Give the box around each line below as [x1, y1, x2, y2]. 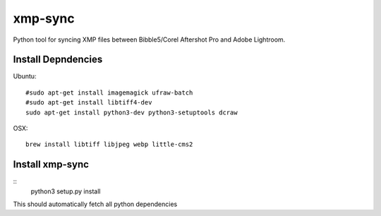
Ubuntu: [13, 72, 37, 80]
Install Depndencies [13, 54, 103, 66]
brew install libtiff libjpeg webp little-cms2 [25, 140, 193, 148]
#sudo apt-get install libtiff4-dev [25, 99, 152, 107]
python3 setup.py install [30, 187, 101, 196]
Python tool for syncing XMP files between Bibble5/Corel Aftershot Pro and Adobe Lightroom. [13, 35, 286, 44]
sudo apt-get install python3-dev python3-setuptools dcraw [25, 108, 238, 116]
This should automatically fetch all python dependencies [13, 200, 178, 208]
